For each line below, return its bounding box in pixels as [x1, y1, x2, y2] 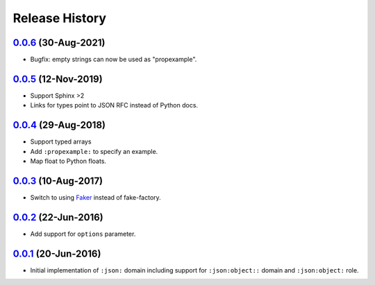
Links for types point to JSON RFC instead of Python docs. [30, 101, 198, 110]
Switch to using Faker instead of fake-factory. [30, 193, 161, 201]
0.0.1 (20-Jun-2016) [12, 248, 101, 259]
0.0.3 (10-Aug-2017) [12, 175, 103, 187]
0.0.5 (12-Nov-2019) [12, 73, 103, 85]
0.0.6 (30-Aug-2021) [12, 37, 106, 49]
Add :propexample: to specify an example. [30, 147, 158, 155]
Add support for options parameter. [30, 230, 136, 238]
